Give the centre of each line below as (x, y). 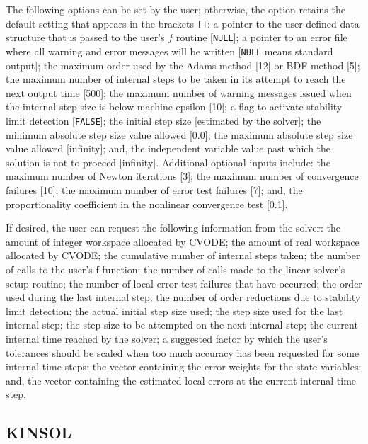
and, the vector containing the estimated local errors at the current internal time (181, 380)
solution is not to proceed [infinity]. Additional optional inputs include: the (168, 162)
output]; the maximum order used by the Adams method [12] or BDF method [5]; (183, 65)
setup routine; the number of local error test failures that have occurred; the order (184, 283)
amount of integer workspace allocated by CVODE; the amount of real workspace (183, 241)
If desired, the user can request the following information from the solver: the (173, 228)
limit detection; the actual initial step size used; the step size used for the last (174, 311)
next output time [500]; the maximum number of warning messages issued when (179, 92)
